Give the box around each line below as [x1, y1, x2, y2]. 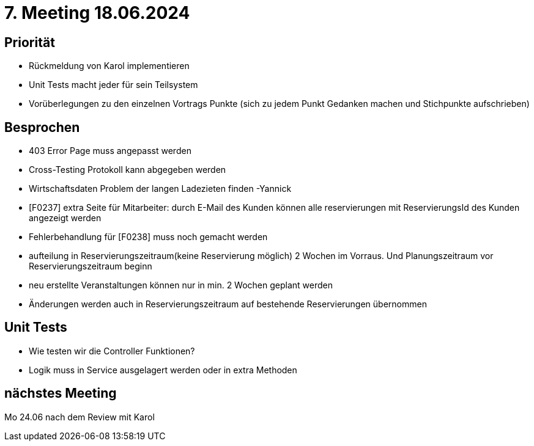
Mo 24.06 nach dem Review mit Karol [4, 411, 155, 422]
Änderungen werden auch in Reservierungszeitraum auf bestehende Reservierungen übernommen [29, 299, 427, 310]
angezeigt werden [29, 213, 102, 224]
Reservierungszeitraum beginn [29, 261, 152, 272]
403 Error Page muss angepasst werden [29, 145, 191, 156]
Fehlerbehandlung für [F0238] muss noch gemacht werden [29, 232, 268, 243]
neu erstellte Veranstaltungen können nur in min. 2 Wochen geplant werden [29, 280, 333, 291]
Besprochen [4, 119, 80, 135]
